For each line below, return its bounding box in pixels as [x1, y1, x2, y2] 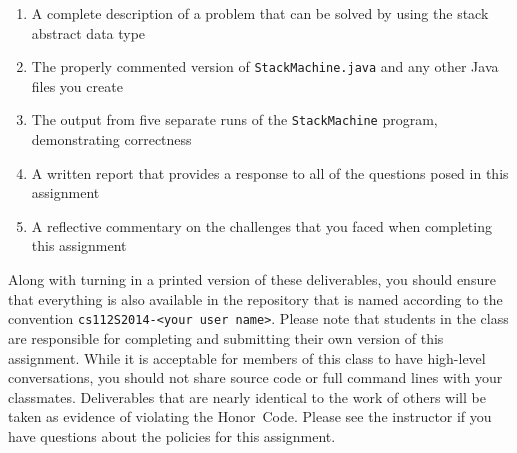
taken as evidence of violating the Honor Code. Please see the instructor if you [8, 406, 492, 427]
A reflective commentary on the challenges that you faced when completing [31, 215, 492, 236]
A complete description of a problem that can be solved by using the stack [31, 3, 489, 23]
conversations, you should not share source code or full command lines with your [8, 367, 503, 388]
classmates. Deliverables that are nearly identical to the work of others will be [8, 386, 486, 407]
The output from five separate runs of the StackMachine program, [31, 109, 438, 130]
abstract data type [31, 22, 146, 43]
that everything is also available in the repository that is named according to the [8, 288, 503, 309]
